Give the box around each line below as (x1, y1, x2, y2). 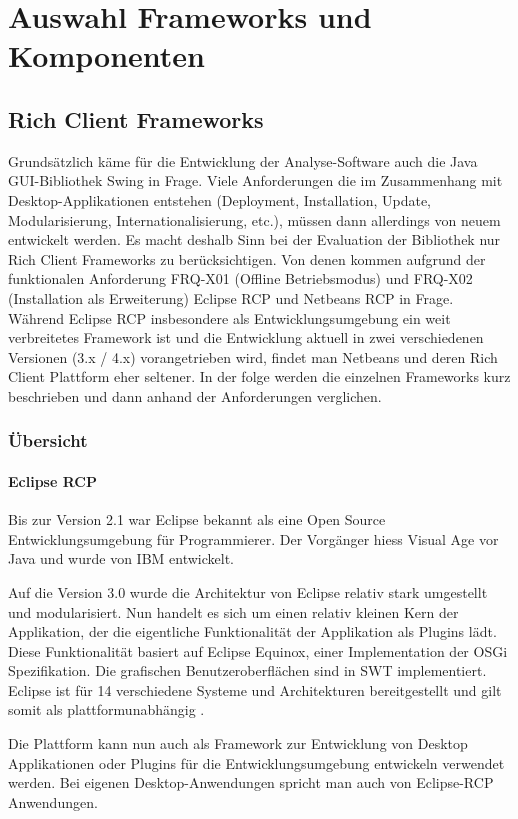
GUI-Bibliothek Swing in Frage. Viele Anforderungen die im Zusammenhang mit (8, 170, 503, 191)
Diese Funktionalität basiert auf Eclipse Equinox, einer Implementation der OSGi (8, 640, 508, 661)
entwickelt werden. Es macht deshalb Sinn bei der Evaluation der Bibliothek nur (8, 229, 501, 250)
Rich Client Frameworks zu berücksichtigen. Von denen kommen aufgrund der (8, 248, 486, 269)
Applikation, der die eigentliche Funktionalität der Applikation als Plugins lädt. (8, 621, 497, 642)
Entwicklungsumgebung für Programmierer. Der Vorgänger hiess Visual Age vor (8, 528, 499, 549)
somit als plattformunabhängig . (8, 699, 205, 720)
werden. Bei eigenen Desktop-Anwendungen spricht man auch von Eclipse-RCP (8, 772, 494, 793)
